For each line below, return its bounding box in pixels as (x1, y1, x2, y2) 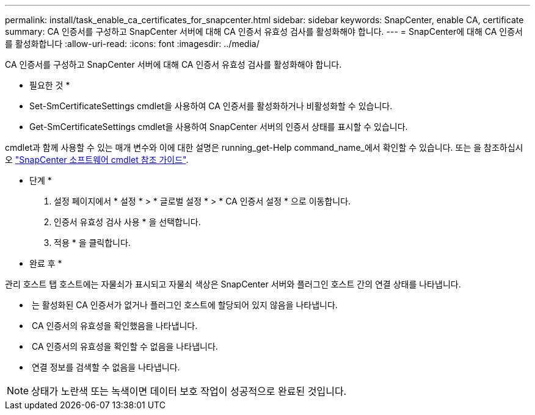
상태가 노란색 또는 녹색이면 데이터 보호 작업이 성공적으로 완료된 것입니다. (31, 385, 347, 397)
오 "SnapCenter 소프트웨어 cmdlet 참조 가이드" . (5, 154, 189, 165)
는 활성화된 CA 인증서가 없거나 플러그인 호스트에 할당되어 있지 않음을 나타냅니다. (31, 300, 338, 310)
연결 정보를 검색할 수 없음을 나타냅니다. (31, 362, 180, 372)
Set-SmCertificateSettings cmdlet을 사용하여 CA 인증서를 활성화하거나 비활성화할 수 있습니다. (29, 101, 393, 111)
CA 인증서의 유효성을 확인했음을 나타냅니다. (31, 320, 198, 331)
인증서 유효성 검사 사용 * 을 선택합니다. (54, 217, 201, 227)
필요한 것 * (29, 80, 70, 90)
